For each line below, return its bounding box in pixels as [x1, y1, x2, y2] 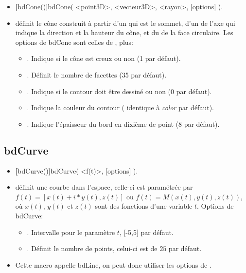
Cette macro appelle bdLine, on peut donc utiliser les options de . [15, 259, 211, 270]
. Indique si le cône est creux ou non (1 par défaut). [27, 53, 181, 63]
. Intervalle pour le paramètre [27, 227, 115, 237]
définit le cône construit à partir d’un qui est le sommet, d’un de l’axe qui [15, 18, 235, 28]
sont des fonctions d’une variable [95, 201, 193, 211]
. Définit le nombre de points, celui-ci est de [27, 243, 158, 253]
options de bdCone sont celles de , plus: [15, 37, 133, 47]
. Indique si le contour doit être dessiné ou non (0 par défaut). [27, 86, 212, 96]
